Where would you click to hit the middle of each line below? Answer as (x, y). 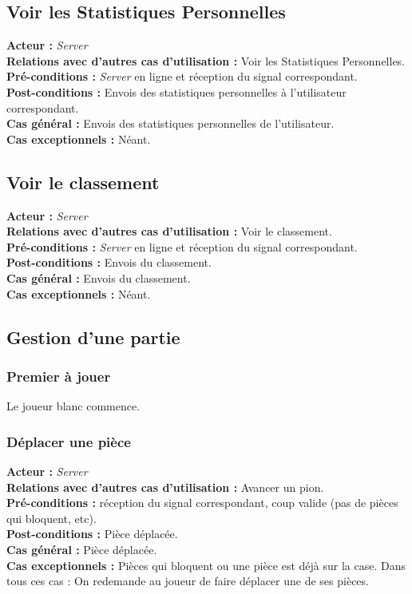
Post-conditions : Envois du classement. (109, 262)
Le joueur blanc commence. (73, 406)
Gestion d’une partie (93, 337)
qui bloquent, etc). (51, 518)
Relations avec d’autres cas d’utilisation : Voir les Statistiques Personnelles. (206, 60)
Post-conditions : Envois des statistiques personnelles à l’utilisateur (176, 91)
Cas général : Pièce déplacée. (82, 549)
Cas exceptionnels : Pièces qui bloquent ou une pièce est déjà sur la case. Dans (206, 565)
